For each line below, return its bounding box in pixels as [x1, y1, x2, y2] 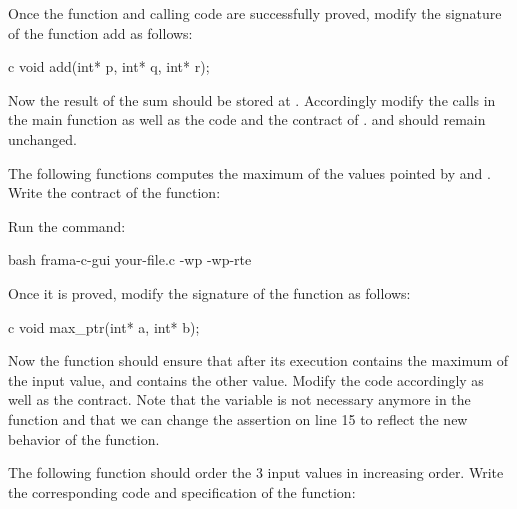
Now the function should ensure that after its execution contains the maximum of [8, 350, 509, 371]
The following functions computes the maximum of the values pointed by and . [8, 162, 491, 183]
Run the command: [8, 215, 126, 236]
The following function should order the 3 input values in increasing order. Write [8, 462, 504, 483]
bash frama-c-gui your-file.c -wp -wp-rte [8, 249, 252, 270]
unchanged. [8, 128, 77, 149]
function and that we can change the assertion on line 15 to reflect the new [8, 408, 468, 429]
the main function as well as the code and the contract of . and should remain [8, 109, 486, 130]
